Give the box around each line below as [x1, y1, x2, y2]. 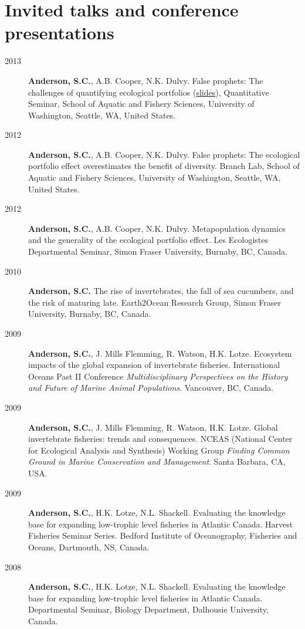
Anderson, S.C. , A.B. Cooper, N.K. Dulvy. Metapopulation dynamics [28, 222, 286, 234]
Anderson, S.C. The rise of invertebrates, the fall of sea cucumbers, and [28, 285, 294, 297]
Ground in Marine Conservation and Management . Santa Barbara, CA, [28, 455, 286, 468]
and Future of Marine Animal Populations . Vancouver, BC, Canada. [28, 381, 274, 394]
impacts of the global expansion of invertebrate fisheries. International [28, 359, 280, 371]
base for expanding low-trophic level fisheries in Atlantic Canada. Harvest [28, 518, 293, 530]
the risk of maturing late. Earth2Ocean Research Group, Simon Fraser [28, 296, 281, 308]
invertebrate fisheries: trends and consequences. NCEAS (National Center [28, 432, 293, 445]
